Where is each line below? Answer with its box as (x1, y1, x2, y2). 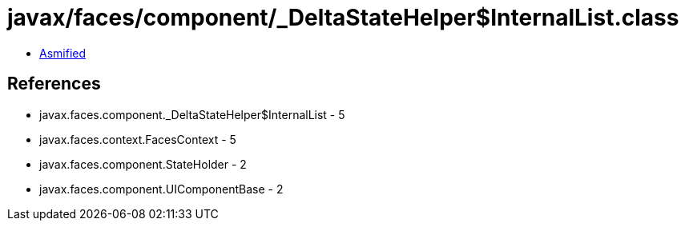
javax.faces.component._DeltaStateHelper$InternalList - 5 (39, 107, 345, 121)
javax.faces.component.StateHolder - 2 (39, 157, 247, 171)
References (7, 74, 101, 94)
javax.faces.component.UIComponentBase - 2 (39, 181, 284, 196)
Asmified (39, 46, 87, 60)
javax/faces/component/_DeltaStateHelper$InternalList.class (7, 4, 679, 31)
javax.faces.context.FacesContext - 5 (39, 132, 236, 146)
